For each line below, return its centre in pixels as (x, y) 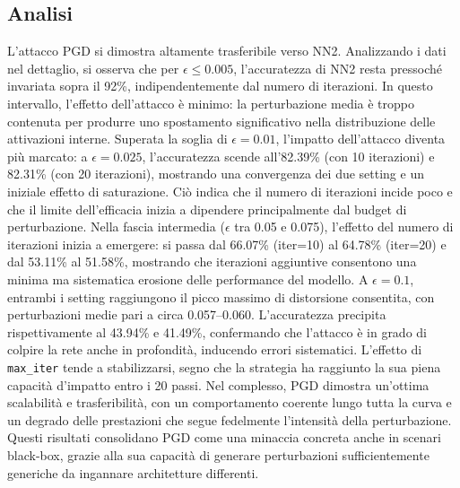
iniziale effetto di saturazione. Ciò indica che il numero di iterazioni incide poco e (230, 191)
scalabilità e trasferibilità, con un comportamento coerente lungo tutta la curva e (230, 402)
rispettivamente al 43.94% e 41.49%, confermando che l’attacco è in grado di (217, 331)
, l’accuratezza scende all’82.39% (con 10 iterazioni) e (288, 156)
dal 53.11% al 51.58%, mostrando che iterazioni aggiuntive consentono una (212, 261)
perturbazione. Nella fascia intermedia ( (116, 227)
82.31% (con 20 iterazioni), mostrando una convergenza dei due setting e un (216, 174)
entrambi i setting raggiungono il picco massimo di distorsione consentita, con (221, 296)
